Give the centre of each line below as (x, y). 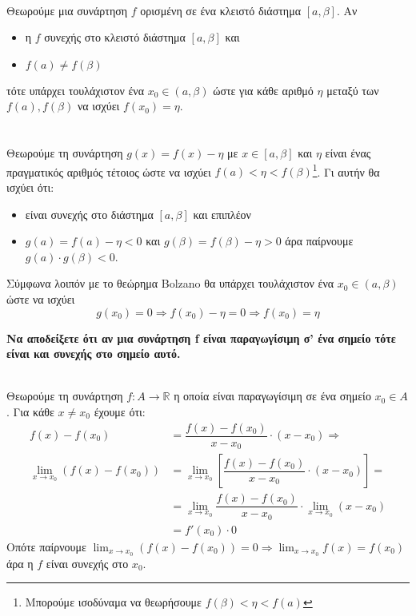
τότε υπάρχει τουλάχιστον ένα (76, 90)
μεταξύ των (353, 90)
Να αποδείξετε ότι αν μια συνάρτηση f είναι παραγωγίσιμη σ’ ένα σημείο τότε (201, 338)
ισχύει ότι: (30, 187)
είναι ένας (348, 153)
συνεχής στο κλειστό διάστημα (115, 37)
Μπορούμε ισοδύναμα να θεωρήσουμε (113, 602)
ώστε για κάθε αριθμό (263, 90)
